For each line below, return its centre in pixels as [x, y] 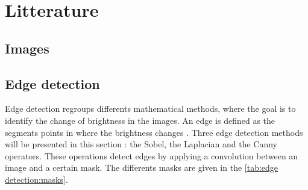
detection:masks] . [36, 179]
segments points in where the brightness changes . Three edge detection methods [154, 132]
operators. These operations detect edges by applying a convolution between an [152, 155]
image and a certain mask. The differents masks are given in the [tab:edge [142, 167]
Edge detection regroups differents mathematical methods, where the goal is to [150, 109]
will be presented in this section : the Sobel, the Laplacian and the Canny [141, 144]
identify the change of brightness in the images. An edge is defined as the [140, 120]
